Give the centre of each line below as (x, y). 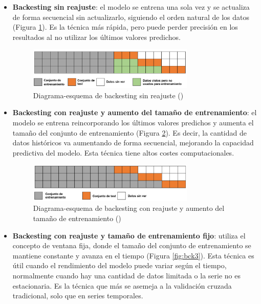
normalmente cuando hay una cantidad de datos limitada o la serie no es (126, 275)
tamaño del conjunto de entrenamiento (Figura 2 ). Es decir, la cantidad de (129, 132)
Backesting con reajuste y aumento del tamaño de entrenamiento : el (135, 112)
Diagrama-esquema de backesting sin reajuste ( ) (108, 95)
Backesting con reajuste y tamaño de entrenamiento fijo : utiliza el (129, 235)
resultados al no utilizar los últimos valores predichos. (96, 37)
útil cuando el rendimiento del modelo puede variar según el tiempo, (119, 265)
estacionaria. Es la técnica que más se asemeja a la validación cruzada (122, 285)
